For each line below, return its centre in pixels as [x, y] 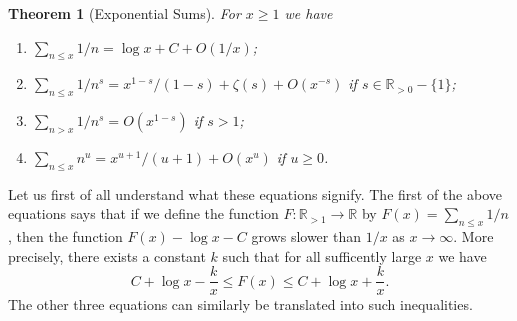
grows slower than [306, 236]
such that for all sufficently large [322, 255]
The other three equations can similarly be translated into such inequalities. [240, 304]
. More [473, 236]
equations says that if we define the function [143, 213]
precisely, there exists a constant [107, 255]
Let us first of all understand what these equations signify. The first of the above [255, 193]
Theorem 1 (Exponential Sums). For [124, 13]
